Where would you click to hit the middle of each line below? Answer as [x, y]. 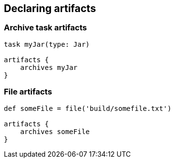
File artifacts [28, 92]
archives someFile [55, 131]
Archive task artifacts [46, 28]
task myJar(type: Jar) [47, 44]
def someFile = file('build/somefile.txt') [88, 108]
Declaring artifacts [50, 8]
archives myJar [49, 67]
